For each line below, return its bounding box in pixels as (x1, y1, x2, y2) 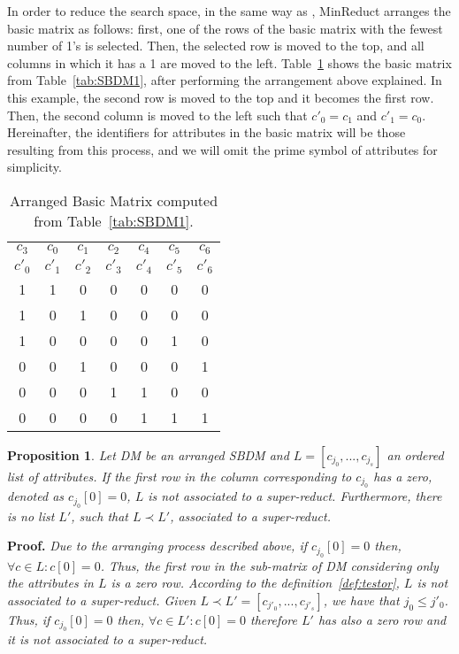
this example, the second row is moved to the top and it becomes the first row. (7, 88, 434, 106)
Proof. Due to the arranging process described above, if (7, 536, 308, 555)
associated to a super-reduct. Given (7, 590, 196, 609)
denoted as (7, 487, 65, 505)
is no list (7, 506, 55, 525)
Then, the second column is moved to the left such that (7, 105, 308, 124)
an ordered (386, 445, 444, 464)
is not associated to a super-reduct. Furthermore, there (148, 487, 442, 505)
